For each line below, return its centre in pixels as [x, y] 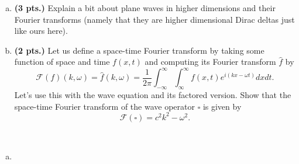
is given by [222, 106]
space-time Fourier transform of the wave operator [104, 106]
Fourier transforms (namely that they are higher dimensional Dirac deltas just [154, 19]
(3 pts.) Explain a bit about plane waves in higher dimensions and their [145, 8]
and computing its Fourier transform [210, 62]
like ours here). [41, 31]
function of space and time [62, 62]
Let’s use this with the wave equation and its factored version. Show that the [153, 95]
